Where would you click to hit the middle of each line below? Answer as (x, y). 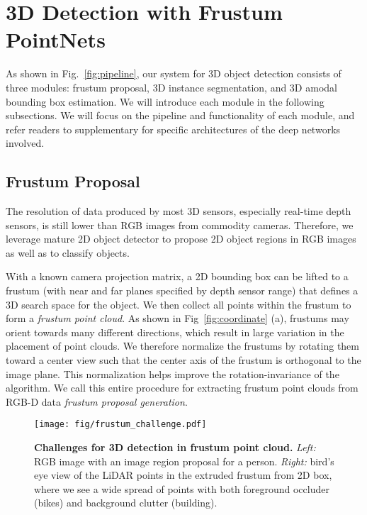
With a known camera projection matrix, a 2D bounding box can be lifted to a (177, 276)
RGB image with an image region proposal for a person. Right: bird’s (184, 461)
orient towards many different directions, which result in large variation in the (175, 332)
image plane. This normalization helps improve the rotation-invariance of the (173, 373)
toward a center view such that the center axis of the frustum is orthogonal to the (183, 360)
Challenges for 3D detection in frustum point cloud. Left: (175, 447)
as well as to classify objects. (68, 252)
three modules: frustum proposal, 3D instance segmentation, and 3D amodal (171, 87)
